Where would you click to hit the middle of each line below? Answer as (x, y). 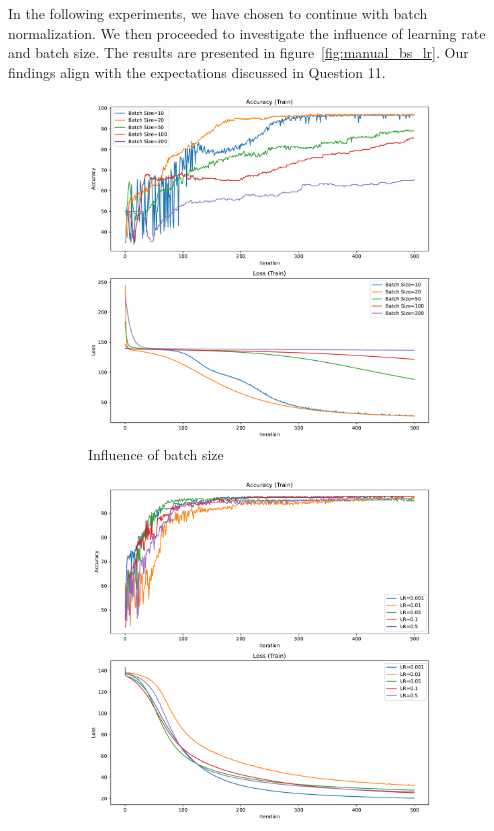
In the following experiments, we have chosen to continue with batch (218, 13)
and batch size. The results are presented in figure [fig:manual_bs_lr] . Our (238, 52)
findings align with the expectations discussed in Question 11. (197, 71)
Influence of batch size (156, 454)
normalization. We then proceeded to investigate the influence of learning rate (247, 32)
